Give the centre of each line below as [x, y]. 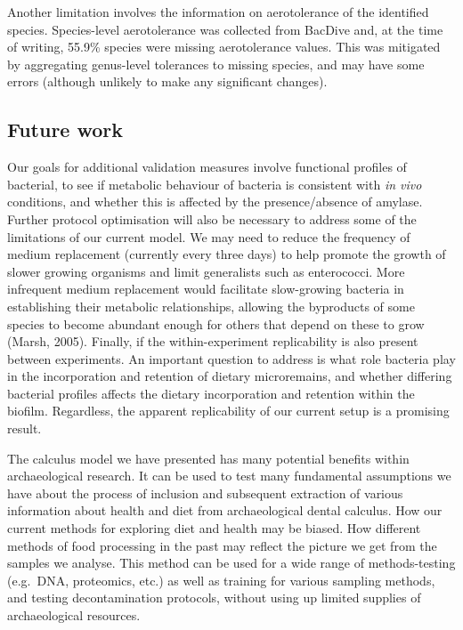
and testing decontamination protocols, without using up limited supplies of [214, 598]
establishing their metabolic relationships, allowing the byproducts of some [211, 306]
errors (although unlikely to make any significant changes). [167, 81]
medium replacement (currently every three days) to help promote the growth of [227, 254]
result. [24, 428]
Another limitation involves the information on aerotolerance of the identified [218, 12]
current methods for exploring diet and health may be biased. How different [214, 528]
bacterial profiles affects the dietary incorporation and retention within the [211, 393]
